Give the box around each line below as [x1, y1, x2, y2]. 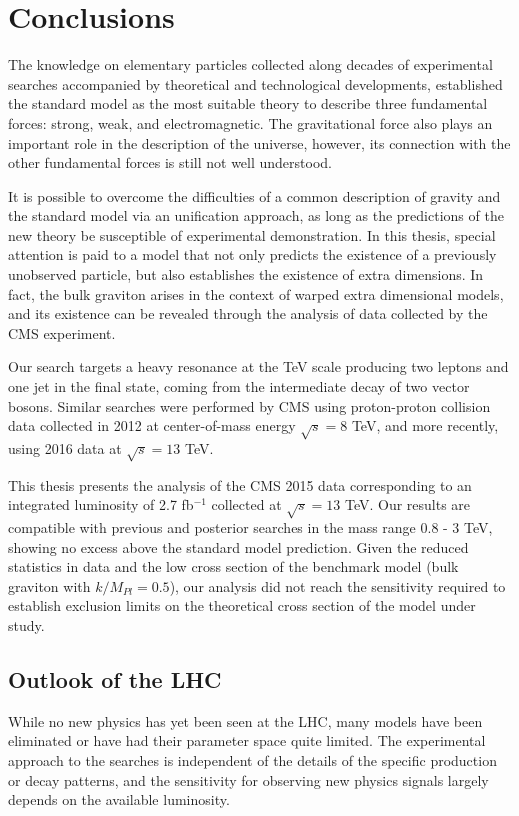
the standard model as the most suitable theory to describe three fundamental [8, 93, 488, 114]
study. [8, 615, 45, 636]
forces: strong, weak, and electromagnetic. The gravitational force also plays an [8, 112, 493, 133]
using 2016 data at [8, 437, 122, 458]
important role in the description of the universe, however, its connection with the [8, 132, 511, 153]
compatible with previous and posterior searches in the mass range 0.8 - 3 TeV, [8, 517, 493, 538]
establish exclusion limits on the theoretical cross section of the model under [8, 595, 476, 616]
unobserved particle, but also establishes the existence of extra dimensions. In [8, 264, 484, 285]
